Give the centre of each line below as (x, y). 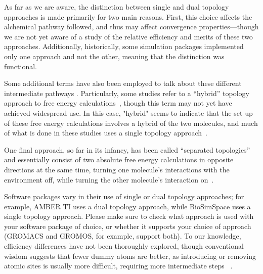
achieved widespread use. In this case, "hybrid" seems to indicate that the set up (128, 112)
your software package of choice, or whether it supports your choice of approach (128, 226)
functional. (20, 66)
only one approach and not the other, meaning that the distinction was (114, 56)
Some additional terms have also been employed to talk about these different (123, 83)
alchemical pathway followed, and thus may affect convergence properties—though (131, 27)
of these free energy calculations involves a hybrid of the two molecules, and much (131, 123)
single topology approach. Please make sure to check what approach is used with (129, 216)
